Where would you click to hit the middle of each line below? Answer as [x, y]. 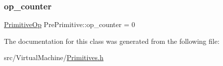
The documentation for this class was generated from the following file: [112, 41]
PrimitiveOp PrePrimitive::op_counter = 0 [70, 24]
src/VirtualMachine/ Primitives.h [54, 57]
